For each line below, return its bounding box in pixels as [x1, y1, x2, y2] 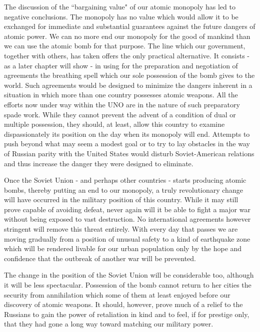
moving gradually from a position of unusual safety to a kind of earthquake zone [4, 233, 250, 244]
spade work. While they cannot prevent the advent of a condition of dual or [4, 109, 236, 119]
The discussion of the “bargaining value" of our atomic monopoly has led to [4, 1, 235, 11]
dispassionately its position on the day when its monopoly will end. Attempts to [4, 128, 250, 139]
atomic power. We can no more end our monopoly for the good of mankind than [4, 30, 250, 41]
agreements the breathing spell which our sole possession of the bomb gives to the [4, 70, 255, 80]
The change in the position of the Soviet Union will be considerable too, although [4, 270, 254, 280]
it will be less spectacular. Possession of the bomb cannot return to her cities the [4, 280, 251, 290]
